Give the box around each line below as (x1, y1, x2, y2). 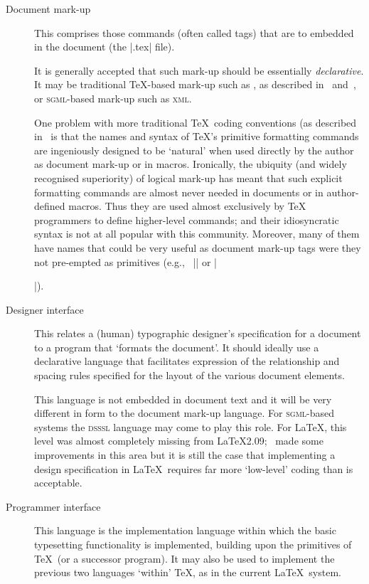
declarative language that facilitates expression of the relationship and (34, 354, 340, 368)
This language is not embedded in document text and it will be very (34, 391, 332, 406)
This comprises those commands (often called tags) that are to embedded (34, 25, 354, 40)
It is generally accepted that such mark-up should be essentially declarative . (34, 63, 364, 78)
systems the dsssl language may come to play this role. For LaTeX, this (34, 419, 347, 434)
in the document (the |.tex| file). (34, 39, 175, 54)
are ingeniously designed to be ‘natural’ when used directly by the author (34, 142, 354, 157)
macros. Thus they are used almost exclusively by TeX (68, 198, 306, 213)
